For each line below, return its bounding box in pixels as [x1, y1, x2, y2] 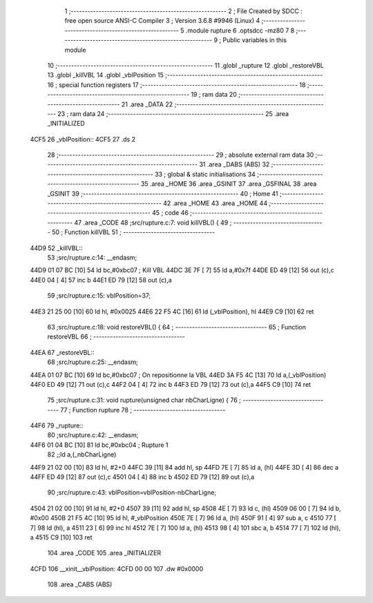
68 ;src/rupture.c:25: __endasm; [47, 358, 138, 366]
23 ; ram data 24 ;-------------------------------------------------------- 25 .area [57, 109, 289, 117]
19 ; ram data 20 [191, 90, 238, 99]
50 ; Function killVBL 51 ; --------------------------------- [52, 228, 216, 236]
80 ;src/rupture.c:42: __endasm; [47, 431, 139, 439]
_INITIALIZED [47, 119, 86, 128]
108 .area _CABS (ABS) [47, 580, 113, 588]
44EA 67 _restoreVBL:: [30, 348, 95, 356]
